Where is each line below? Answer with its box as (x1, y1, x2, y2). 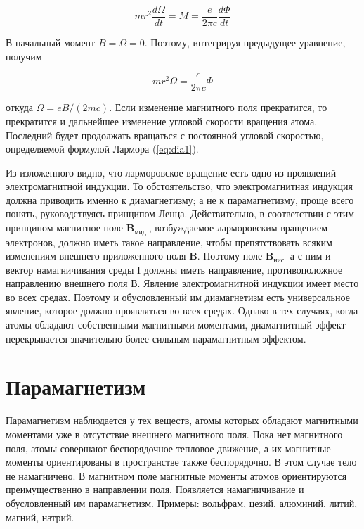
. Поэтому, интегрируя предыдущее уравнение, (144, 35, 346, 50)
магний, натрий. (6, 509, 74, 524)
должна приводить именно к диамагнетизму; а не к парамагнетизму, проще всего (6, 192, 354, 207)
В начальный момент (6, 35, 96, 50)
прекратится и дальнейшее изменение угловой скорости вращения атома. (6, 113, 318, 128)
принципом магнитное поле (6, 220, 124, 235)
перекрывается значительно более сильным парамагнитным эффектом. (6, 331, 306, 345)
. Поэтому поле (197, 248, 263, 263)
